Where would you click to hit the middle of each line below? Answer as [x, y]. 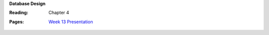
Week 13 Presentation [71, 22]
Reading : [19, 13]
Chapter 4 [59, 13]
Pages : [17, 22]
